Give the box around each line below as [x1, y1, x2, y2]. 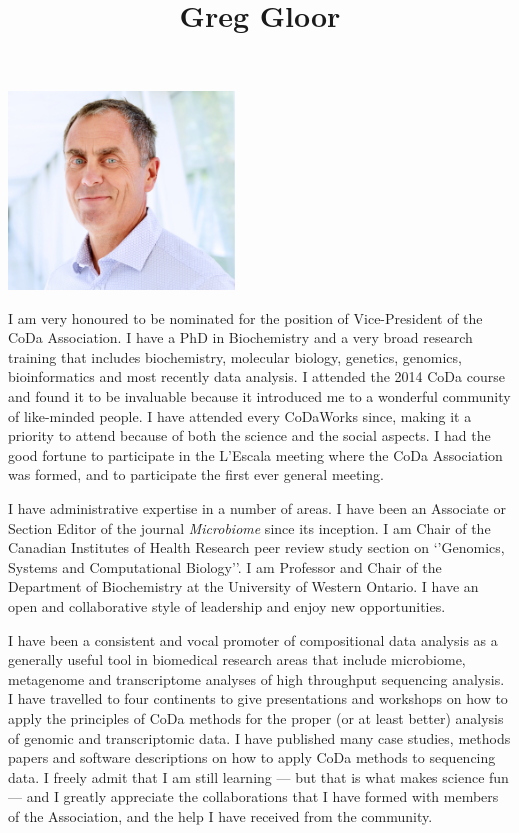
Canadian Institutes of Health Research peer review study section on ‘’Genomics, [8, 537, 505, 558]
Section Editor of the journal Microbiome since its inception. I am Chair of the [8, 517, 491, 538]
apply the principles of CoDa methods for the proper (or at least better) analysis [8, 707, 504, 728]
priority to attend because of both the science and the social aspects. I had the [8, 425, 491, 446]
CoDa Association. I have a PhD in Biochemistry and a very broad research [8, 327, 473, 348]
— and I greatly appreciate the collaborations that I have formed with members [8, 786, 499, 807]
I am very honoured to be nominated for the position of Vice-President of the [8, 307, 483, 328]
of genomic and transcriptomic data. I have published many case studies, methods [8, 727, 511, 748]
